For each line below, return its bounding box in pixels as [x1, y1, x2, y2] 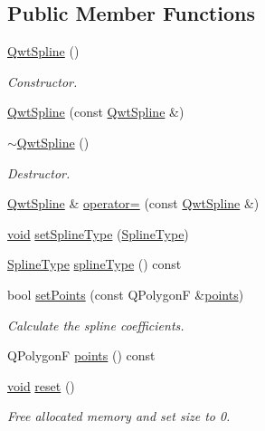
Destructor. [7, 163, 71, 182]
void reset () [7, 376, 75, 395]
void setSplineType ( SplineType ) [7, 224, 189, 243]
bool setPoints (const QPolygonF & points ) [7, 284, 244, 303]
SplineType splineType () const [7, 254, 182, 273]
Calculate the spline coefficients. [7, 315, 185, 334]
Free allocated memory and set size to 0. [7, 407, 231, 426]
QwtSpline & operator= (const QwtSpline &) [7, 194, 260, 213]
